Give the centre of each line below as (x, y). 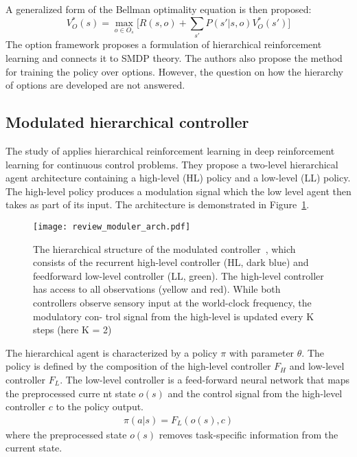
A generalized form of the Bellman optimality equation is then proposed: (159, 9)
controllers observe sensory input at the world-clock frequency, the (172, 302)
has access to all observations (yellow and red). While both (157, 289)
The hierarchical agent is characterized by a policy (112, 352)
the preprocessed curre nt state (71, 393)
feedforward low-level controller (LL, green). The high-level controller (178, 275)
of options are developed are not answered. (95, 85)
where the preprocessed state (66, 434)
